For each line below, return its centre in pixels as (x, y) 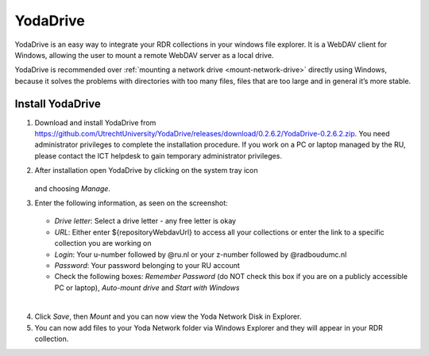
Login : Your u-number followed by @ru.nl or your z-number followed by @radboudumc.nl (201, 255)
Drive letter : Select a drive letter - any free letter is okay (145, 221)
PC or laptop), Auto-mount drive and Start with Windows (147, 287)
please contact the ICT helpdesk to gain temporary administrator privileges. (158, 155)
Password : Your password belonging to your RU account (147, 265)
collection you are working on (103, 243)
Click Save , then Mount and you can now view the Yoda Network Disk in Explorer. (168, 316)
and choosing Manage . (73, 188)
